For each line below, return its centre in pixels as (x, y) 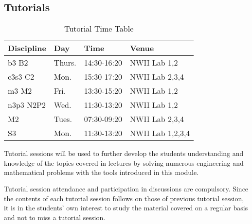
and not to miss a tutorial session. (55, 217)
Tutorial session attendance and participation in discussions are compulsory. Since (126, 188)
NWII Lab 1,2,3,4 (160, 133)
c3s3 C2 (21, 77)
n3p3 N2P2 (27, 105)
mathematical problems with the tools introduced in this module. (101, 172)
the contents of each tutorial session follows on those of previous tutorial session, (124, 198)
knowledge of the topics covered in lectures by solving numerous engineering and (124, 163)
